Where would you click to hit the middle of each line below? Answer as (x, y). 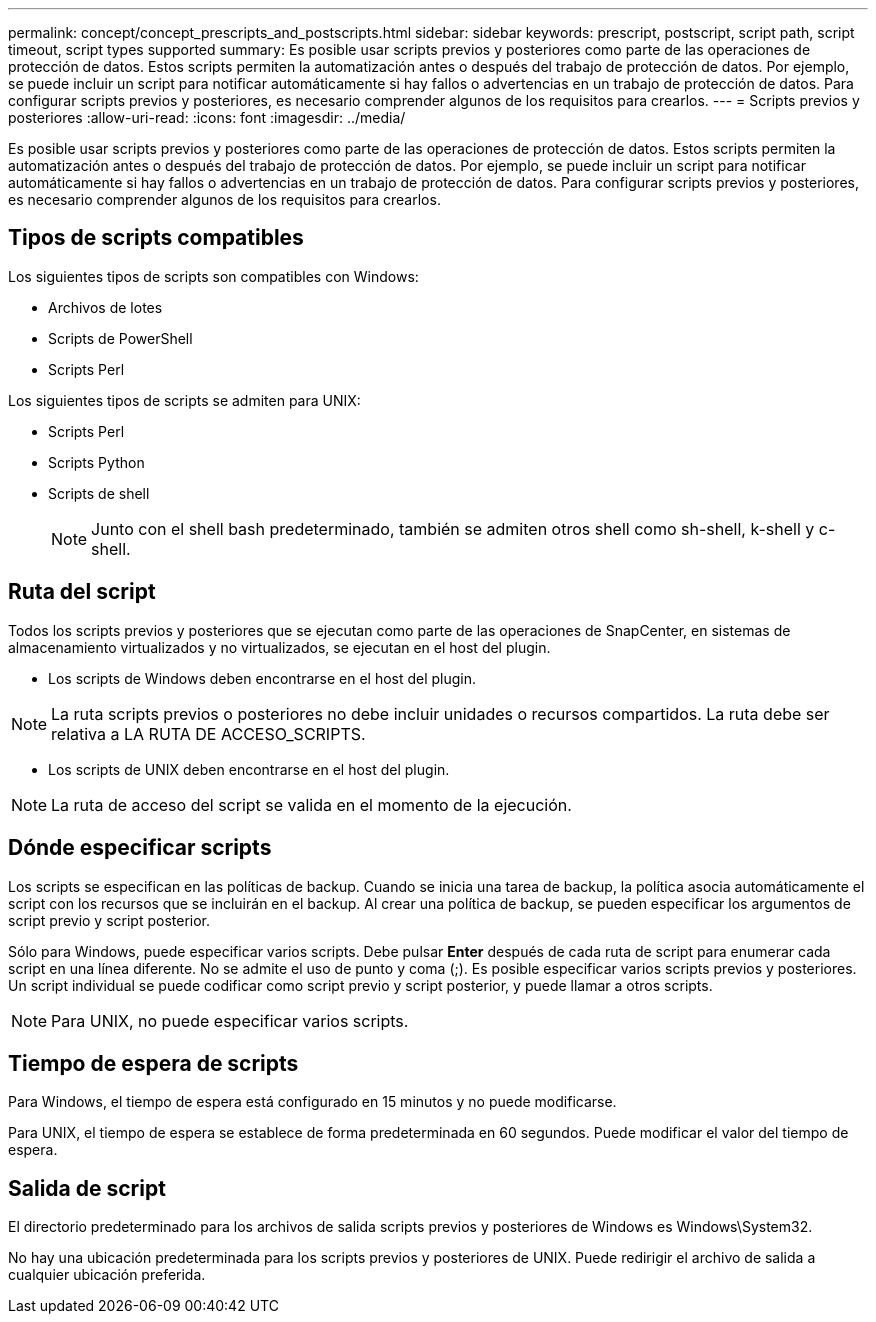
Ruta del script (82, 592)
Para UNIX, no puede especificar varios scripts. (230, 1020)
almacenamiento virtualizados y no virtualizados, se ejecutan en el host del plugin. (279, 647)
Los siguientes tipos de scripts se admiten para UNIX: (184, 400)
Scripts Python (96, 462)
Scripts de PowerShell (120, 338)
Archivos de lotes (105, 307)
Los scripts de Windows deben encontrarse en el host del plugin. (262, 678)
